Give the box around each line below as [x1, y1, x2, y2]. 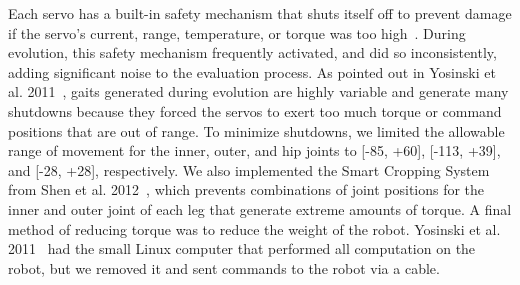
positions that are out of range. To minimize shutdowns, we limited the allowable [8, 120, 505, 141]
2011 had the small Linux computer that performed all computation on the [8, 238, 476, 259]
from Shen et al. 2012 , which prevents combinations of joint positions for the [8, 179, 485, 200]
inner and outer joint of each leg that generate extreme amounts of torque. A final [8, 198, 512, 219]
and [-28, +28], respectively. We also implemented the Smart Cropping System [8, 159, 490, 180]
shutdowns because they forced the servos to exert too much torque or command [8, 100, 502, 121]
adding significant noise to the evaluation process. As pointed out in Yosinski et [8, 61, 496, 82]
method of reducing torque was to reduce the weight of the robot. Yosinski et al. [8, 218, 501, 239]
